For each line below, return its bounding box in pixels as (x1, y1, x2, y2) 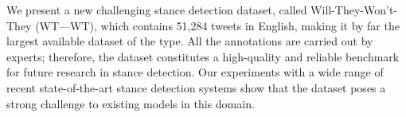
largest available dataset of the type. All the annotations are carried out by (6, 33, 373, 49)
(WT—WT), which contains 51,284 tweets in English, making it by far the (35, 17, 400, 33)
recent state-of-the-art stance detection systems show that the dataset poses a (6, 79, 386, 96)
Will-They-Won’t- (310, 2, 398, 18)
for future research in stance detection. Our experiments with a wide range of (6, 64, 384, 80)
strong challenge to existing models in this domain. (6, 95, 255, 111)
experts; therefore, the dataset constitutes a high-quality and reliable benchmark (6, 48, 400, 64)
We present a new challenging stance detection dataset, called (6, 2, 307, 18)
